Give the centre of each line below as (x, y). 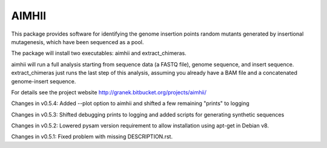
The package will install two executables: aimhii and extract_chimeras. (99, 53)
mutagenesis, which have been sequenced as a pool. (78, 42)
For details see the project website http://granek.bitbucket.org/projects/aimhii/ (109, 92)
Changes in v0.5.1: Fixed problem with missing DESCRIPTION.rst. (92, 137)
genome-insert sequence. (44, 81)
